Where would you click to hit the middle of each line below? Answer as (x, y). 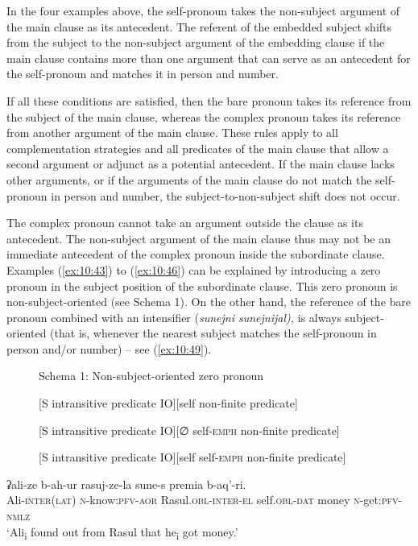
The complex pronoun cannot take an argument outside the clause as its (185, 223)
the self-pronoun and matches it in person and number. (143, 74)
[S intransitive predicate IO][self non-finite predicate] (168, 403)
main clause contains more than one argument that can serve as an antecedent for (209, 58)
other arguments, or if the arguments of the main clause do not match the (189, 179)
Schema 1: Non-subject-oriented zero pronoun (151, 376)
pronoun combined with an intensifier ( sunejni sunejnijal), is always (174, 317)
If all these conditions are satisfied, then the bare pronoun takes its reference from (209, 100)
